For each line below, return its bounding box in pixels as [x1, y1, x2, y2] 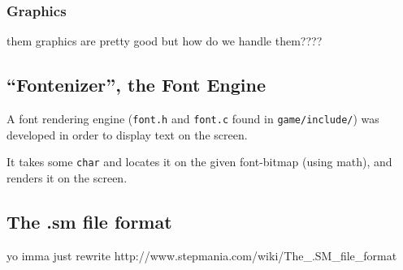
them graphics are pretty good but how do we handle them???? [6, 32, 323, 49]
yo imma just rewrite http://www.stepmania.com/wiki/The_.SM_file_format [6, 246, 397, 264]
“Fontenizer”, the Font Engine [6, 72, 266, 97]
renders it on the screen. [6, 169, 128, 186]
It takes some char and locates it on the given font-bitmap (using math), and [6, 153, 392, 170]
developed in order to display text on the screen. [6, 126, 248, 143]
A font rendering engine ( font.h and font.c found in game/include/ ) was [6, 110, 379, 127]
